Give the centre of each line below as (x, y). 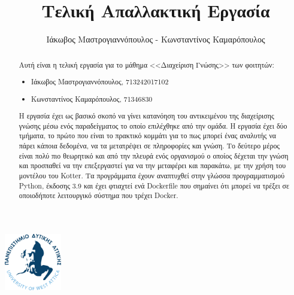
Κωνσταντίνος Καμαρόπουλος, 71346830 (92, 98)
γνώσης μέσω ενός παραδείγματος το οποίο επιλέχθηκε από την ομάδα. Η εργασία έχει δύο (153, 125)
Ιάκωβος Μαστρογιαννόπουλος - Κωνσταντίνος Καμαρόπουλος (156, 39)
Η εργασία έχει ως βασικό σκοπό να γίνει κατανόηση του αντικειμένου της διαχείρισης (146, 116)
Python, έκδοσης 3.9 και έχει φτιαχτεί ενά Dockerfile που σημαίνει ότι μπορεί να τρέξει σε (154, 185)
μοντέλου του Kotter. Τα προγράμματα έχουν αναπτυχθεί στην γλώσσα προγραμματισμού (152, 176)
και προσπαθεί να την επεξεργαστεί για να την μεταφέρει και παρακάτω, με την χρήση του (152, 165)
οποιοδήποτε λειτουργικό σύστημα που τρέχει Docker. (98, 195)
